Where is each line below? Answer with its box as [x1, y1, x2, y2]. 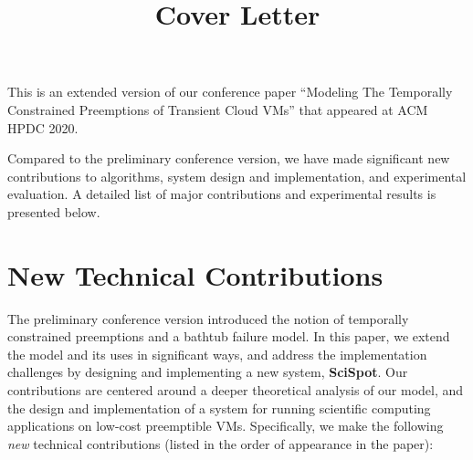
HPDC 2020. [7, 118, 79, 137]
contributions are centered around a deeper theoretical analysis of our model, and [7, 381, 464, 400]
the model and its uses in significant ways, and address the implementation [7, 344, 427, 363]
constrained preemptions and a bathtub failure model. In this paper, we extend [7, 327, 450, 346]
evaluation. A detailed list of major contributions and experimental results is [7, 184, 436, 204]
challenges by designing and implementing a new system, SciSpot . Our [7, 362, 408, 382]
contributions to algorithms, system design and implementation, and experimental [7, 166, 467, 185]
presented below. [7, 202, 100, 221]
